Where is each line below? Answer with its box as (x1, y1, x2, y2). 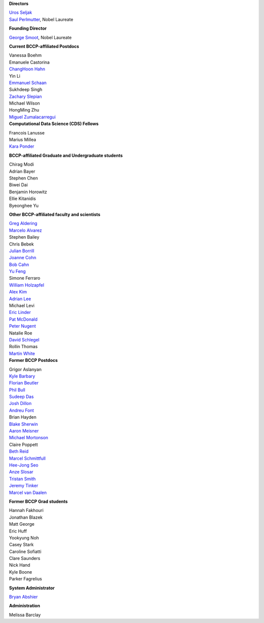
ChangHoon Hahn (9, 66, 45, 72)
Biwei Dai (9, 182, 28, 188)
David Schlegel (9, 336, 40, 342)
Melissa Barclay (9, 612, 41, 618)
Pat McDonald (9, 316, 38, 322)
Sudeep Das (9, 394, 34, 400)
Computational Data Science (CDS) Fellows (9, 121, 99, 127)
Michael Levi (9, 303, 35, 309)
